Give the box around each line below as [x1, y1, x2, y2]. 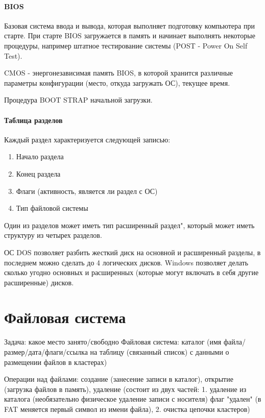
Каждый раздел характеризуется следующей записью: [4, 134, 171, 144]
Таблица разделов [4, 114, 63, 125]
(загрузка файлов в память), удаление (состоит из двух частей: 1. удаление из [4, 383, 247, 394]
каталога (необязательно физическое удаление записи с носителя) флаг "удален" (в [4, 394, 261, 404]
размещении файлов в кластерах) [4, 356, 107, 367]
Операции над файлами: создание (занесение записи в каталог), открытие [4, 374, 233, 384]
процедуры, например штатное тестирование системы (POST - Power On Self [4, 40, 248, 51]
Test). [4, 50, 22, 61]
